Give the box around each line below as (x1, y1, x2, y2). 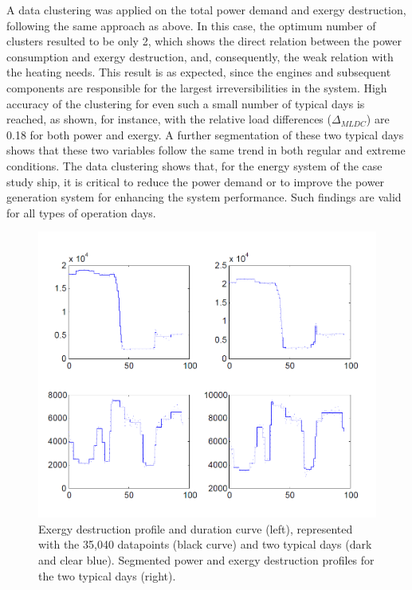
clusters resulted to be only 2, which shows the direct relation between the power (6, 33, 402, 49)
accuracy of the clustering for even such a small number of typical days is (6, 95, 365, 111)
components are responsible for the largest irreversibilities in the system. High (6, 79, 387, 96)
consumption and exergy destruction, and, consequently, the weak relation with (6, 48, 394, 64)
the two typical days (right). (38, 567, 176, 584)
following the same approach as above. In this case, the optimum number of (6, 17, 376, 33)
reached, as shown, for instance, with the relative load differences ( (6, 111, 332, 127)
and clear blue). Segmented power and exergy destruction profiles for (38, 551, 375, 568)
